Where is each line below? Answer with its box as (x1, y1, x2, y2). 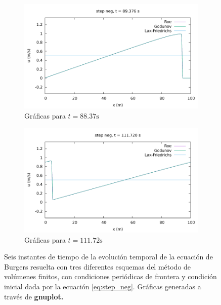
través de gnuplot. (4, 291, 64, 301)
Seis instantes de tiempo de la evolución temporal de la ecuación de (4, 251, 213, 262)
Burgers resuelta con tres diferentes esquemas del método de (4, 261, 191, 272)
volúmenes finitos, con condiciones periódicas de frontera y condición (4, 271, 217, 282)
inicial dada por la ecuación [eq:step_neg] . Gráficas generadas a (4, 281, 201, 291)
